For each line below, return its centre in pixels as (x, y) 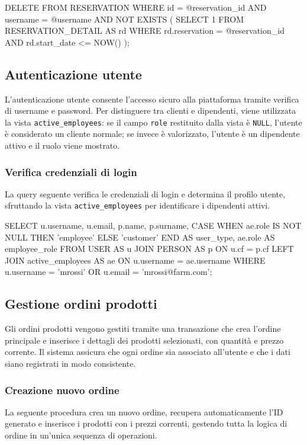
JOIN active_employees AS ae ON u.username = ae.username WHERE (135, 260)
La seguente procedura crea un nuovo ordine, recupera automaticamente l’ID (144, 412)
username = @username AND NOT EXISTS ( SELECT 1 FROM (125, 19)
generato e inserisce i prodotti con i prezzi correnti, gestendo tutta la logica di (146, 423)
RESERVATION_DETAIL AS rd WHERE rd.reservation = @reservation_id (145, 31)
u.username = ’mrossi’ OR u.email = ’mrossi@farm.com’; (109, 272)
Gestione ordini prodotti (81, 304)
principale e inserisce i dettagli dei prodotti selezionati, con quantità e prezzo (144, 340)
